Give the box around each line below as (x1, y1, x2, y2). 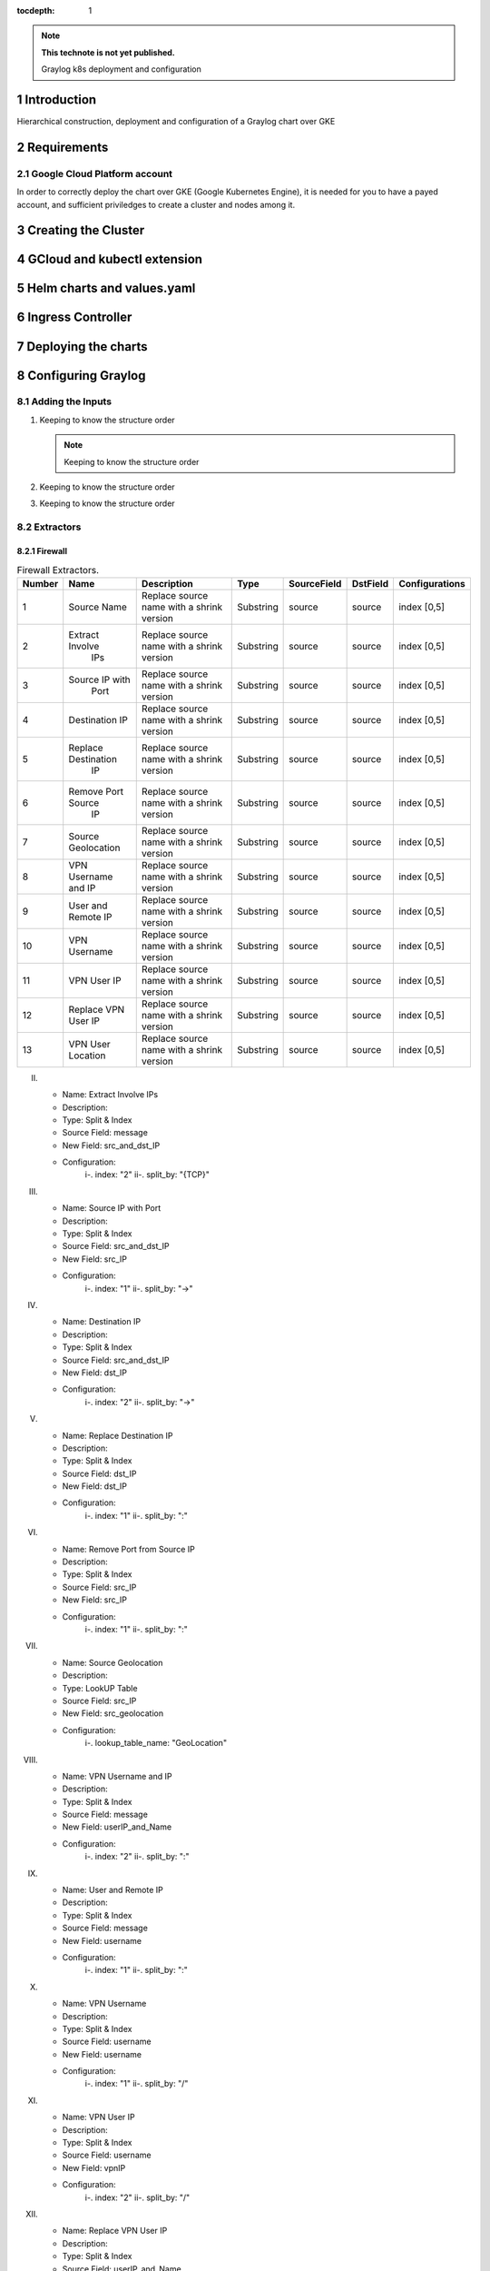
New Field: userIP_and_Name (62, 1821, 172, 1832)
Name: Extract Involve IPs (62, 1089, 159, 1100)
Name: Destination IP (62, 1316, 141, 1327)
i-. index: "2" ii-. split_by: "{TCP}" (84, 1169, 211, 1180)
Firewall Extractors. (16, 563, 100, 576)
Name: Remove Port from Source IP (62, 1543, 195, 1554)
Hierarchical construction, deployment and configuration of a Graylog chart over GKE (16, 116, 336, 127)
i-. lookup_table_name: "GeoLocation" (84, 1738, 227, 1749)
